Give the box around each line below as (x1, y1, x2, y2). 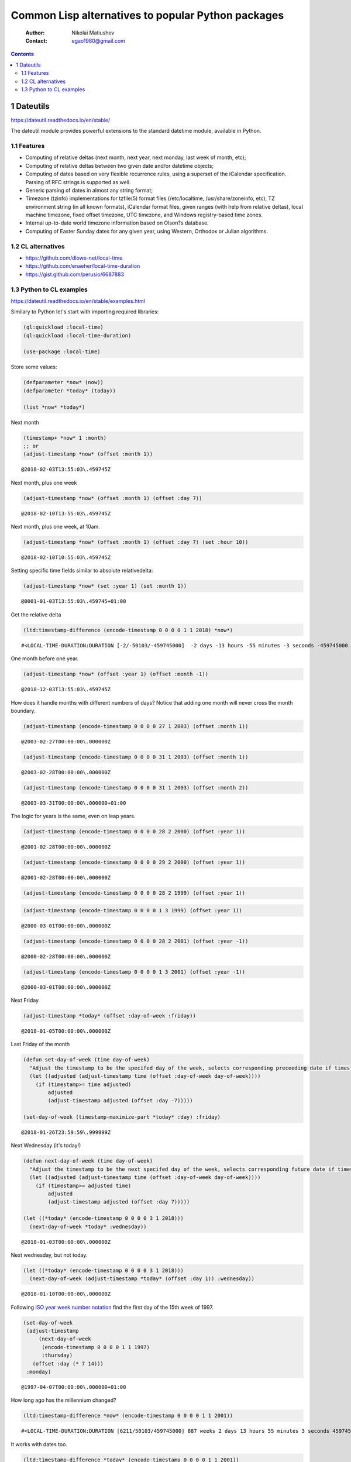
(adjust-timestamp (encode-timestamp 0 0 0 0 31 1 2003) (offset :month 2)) (23, 784, 249, 791)
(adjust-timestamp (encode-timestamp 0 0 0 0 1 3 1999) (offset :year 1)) (23, 907, 243, 913)
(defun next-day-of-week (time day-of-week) (23, 1158, 153, 1164)
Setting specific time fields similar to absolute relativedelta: (11, 567, 153, 574)
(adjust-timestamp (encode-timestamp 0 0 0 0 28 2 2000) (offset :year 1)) (23, 828, 246, 835)
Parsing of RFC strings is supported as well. (25, 178, 131, 185)
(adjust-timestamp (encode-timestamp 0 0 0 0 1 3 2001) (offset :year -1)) (23, 968, 246, 975)
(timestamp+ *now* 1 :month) (23, 435, 107, 441)
